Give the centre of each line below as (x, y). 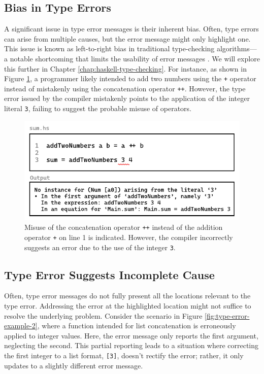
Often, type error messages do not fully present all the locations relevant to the (127, 296)
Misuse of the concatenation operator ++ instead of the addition (124, 227)
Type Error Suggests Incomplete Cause (109, 274)
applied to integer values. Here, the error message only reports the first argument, (131, 335)
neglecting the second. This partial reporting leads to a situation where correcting (131, 345)
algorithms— (237, 48)
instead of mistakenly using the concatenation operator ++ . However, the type (125, 88)
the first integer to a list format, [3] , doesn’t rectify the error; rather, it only (124, 355)
